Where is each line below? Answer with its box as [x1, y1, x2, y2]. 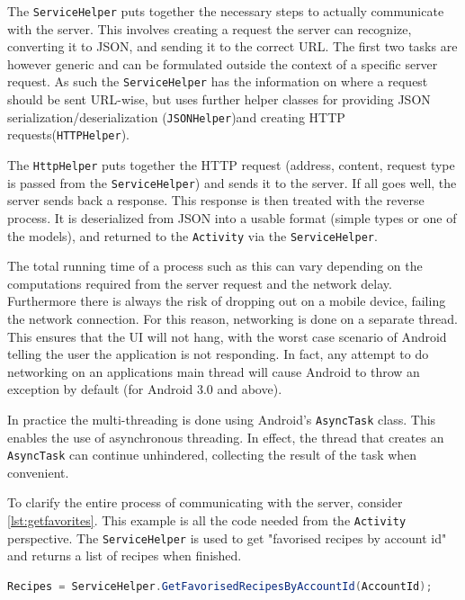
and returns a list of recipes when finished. [7, 546, 242, 565]
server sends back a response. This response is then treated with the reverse [7, 191, 425, 210]
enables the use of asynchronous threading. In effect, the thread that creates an [7, 427, 444, 446]
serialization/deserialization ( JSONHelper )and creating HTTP [7, 107, 345, 126]
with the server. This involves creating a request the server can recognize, [7, 19, 412, 38]
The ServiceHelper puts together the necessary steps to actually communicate [7, 2, 444, 20]
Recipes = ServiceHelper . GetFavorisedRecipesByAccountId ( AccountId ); [7, 579, 433, 593]
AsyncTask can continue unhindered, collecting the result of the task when [7, 445, 417, 464]
